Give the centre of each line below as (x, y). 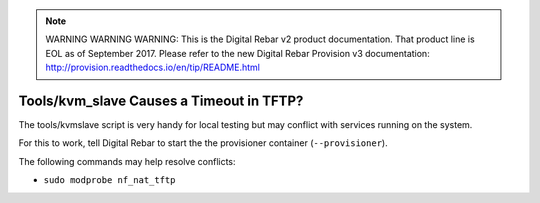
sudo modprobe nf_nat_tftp (109, 180)
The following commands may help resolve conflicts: (127, 161)
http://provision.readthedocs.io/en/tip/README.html (152, 67)
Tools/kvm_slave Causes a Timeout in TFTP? (161, 100)
